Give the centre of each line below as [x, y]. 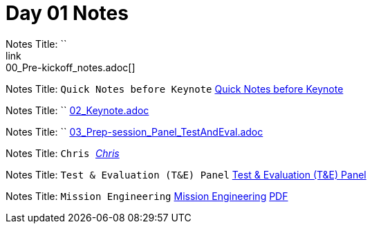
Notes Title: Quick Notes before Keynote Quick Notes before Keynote [175, 89]
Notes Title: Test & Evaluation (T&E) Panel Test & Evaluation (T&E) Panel [186, 174]
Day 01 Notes [67, 13]
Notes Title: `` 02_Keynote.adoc [77, 110]
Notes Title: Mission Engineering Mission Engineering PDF [147, 196]
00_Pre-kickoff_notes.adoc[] [71, 67]
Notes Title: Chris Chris [63, 153]
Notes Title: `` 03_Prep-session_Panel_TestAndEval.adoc [134, 131]
